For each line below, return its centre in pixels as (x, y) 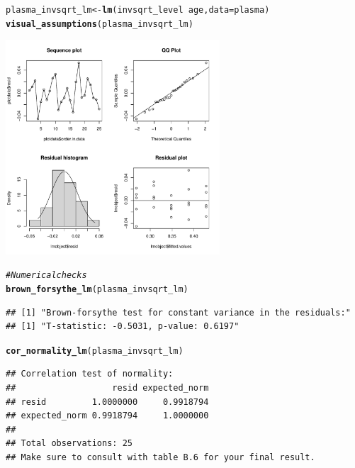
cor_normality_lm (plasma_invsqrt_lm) (95, 351)
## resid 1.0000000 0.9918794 (107, 402)
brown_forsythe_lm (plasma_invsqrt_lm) (97, 289)
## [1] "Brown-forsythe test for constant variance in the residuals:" (178, 312)
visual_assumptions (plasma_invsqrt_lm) (100, 24)
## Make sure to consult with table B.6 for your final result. (160, 458)
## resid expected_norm (107, 388)
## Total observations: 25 (69, 444)
